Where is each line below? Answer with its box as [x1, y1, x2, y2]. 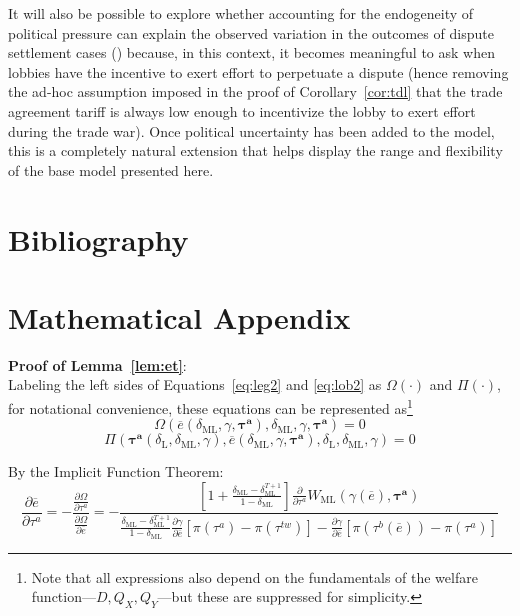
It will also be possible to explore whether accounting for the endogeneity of [8, 3, 474, 23]
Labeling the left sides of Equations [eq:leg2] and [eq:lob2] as [8, 374, 382, 395]
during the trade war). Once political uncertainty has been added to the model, [8, 120, 495, 141]
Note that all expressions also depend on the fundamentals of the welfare [31, 566, 478, 587]
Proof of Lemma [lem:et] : [8, 354, 187, 375]
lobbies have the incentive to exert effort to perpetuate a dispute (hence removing [8, 61, 509, 82]
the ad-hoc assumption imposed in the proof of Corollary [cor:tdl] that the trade [8, 81, 503, 102]
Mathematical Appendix [8, 296, 351, 337]
